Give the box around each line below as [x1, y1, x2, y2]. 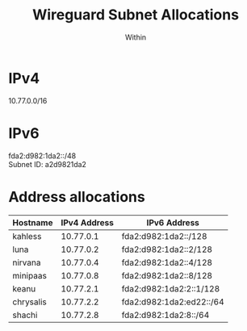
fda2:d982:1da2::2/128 [121, 244, 212, 255]
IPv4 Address [60, 216, 115, 228]
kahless [12, 230, 42, 241]
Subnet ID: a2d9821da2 [8, 159, 87, 169]
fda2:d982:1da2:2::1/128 [121, 283, 220, 294]
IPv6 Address [146, 216, 200, 228]
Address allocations [8, 187, 145, 206]
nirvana [12, 257, 41, 268]
